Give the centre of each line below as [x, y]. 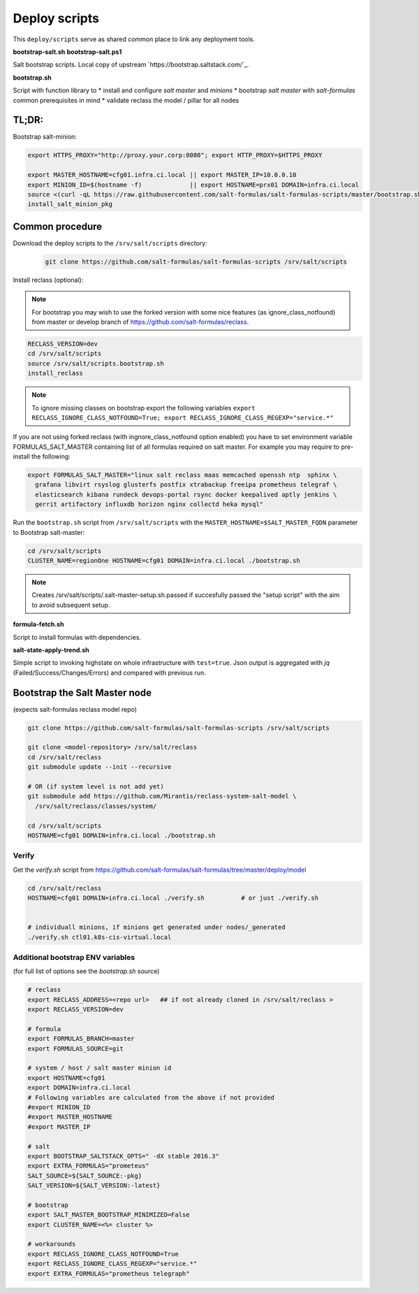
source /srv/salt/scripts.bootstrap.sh [96, 363]
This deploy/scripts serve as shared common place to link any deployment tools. [134, 39]
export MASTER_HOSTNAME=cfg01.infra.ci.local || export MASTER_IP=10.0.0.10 [162, 175]
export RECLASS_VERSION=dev [75, 1009]
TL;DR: [28, 120]
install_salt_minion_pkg [70, 204]
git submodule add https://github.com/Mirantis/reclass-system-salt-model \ [162, 796]
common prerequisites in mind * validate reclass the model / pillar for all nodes [126, 100]
